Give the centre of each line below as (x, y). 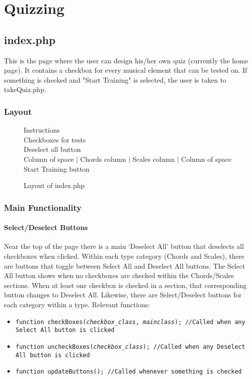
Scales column (154, 159)
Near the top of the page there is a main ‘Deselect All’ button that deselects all (124, 246)
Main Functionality (43, 207)
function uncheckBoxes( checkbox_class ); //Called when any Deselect (130, 347)
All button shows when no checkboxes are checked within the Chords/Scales (119, 275)
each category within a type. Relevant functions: (77, 304)
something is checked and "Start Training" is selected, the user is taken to (115, 79)
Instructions (42, 130)
